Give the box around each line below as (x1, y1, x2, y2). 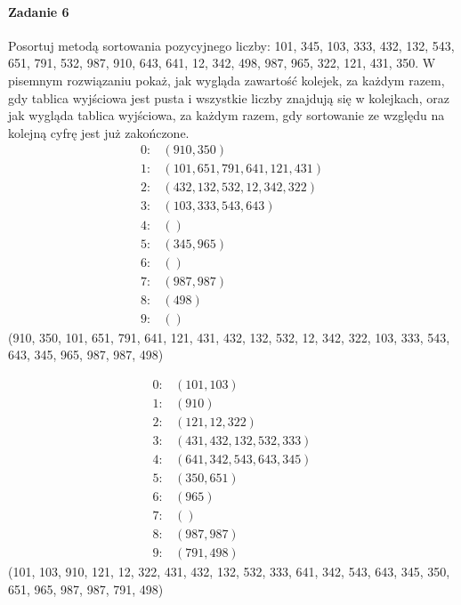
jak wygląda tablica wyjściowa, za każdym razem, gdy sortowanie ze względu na (8, 106, 445, 125)
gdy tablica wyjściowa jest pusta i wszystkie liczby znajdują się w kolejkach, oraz (8, 88, 449, 107)
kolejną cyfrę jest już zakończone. (8, 123, 190, 141)
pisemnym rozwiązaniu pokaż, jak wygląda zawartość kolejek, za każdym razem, (8, 70, 445, 89)
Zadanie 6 (8, 2, 69, 20)
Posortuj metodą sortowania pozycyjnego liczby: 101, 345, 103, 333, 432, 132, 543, (8, 36, 455, 54)
